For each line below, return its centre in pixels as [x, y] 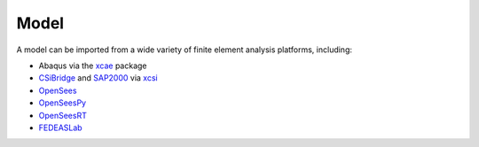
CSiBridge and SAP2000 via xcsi [98, 78]
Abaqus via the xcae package [93, 66]
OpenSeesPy [63, 103]
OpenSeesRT [63, 115]
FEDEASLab [61, 128]
